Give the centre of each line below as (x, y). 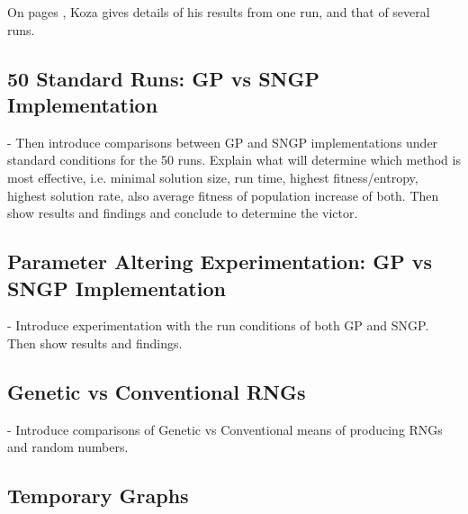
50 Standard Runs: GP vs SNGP (163, 78)
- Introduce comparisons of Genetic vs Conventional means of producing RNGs (225, 429)
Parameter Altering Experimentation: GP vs (220, 262)
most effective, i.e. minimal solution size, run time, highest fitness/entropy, (213, 177)
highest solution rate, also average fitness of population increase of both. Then (223, 195)
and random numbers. (68, 447)
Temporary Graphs (98, 496)
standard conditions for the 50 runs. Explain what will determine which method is (234, 160)
